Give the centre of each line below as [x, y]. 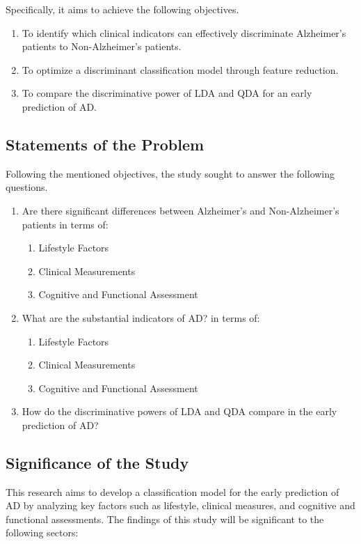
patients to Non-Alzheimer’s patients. [102, 46]
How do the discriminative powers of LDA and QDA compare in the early [179, 411]
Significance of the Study [97, 462]
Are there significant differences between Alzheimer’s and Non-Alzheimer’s [180, 210]
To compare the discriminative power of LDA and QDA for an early [167, 93]
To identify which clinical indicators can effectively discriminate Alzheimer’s [184, 32]
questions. [27, 187]
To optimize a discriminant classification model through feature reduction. [180, 69]
